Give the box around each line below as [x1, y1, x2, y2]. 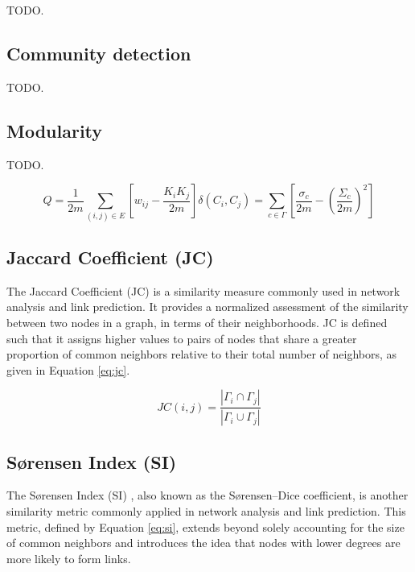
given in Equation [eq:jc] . [6, 361, 130, 378]
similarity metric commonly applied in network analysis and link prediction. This [6, 502, 406, 519]
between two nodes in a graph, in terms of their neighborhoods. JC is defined [6, 313, 388, 330]
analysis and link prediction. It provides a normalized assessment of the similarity [6, 298, 409, 315]
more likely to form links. [6, 549, 131, 566]
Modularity [6, 118, 103, 143]
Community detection [6, 40, 191, 65]
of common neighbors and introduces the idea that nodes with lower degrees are [6, 534, 401, 551]
